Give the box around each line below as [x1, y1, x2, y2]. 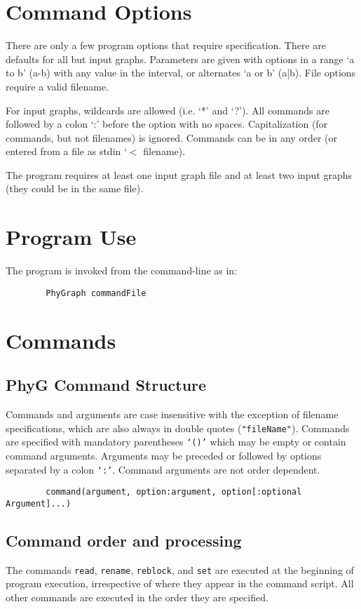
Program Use [6, 222, 137, 251]
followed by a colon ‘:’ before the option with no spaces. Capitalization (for [6, 116, 328, 131]
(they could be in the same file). [6, 181, 144, 196]
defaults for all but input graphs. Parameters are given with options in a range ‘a [6, 51, 355, 66]
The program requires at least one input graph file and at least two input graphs [6, 167, 353, 182]
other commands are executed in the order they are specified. [6, 589, 268, 604]
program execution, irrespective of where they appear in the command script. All [6, 576, 354, 591]
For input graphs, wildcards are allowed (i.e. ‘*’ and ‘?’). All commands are [6, 102, 329, 117]
